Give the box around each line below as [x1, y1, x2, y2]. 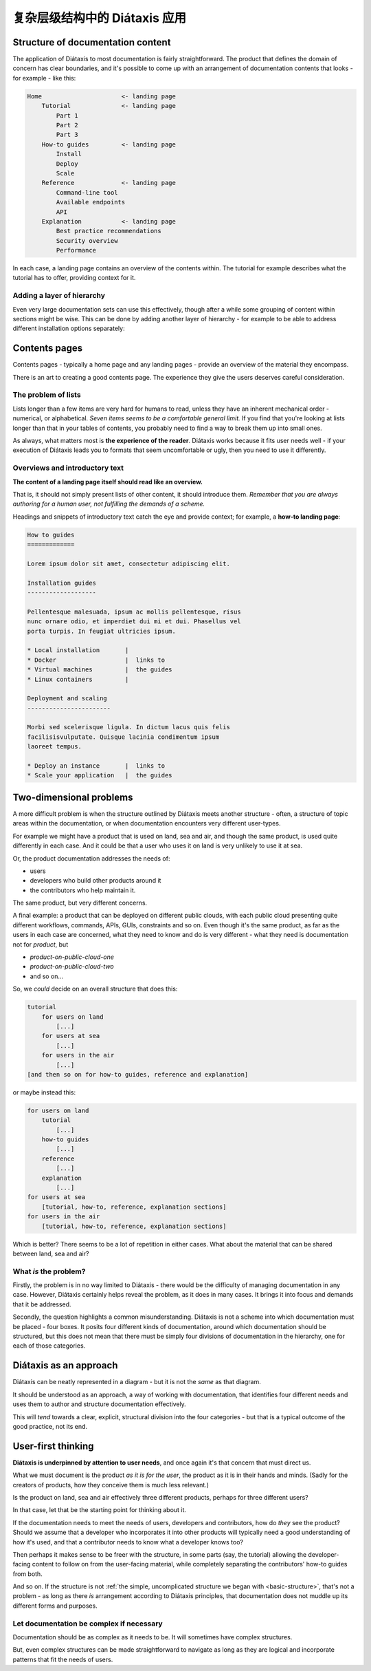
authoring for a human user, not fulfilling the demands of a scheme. [12, 499, 205, 508]
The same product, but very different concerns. [12, 898, 148, 907]
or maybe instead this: [12, 1088, 76, 1097]
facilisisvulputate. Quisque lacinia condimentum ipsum [27, 733, 220, 741]
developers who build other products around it [30, 876, 161, 885]
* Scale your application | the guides [27, 771, 172, 779]
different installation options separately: [12, 324, 125, 333]
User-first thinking [12, 1440, 94, 1452]
